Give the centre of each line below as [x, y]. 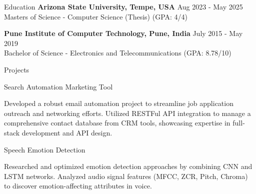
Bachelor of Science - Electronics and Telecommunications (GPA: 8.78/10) [118, 53]
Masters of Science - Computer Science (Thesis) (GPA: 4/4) [96, 16]
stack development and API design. [58, 132]
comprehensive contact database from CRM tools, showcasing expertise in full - [124, 123]
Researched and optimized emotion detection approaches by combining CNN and [128, 166]
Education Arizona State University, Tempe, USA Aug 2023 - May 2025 [123, 6]
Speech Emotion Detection [45, 149]
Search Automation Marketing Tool [58, 86]
